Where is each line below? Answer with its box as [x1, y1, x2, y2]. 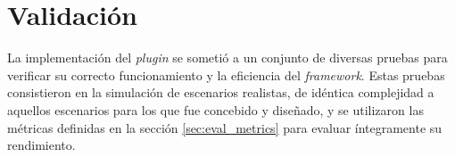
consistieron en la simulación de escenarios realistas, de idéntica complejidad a [7, 83, 434, 102]
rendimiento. [7, 136, 76, 154]
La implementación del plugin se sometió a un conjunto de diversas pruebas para [7, 48, 448, 67]
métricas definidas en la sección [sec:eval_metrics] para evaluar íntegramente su [7, 118, 443, 136]
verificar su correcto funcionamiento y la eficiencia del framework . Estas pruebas [7, 65, 445, 84]
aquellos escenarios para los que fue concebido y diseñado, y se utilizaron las [7, 100, 424, 119]
